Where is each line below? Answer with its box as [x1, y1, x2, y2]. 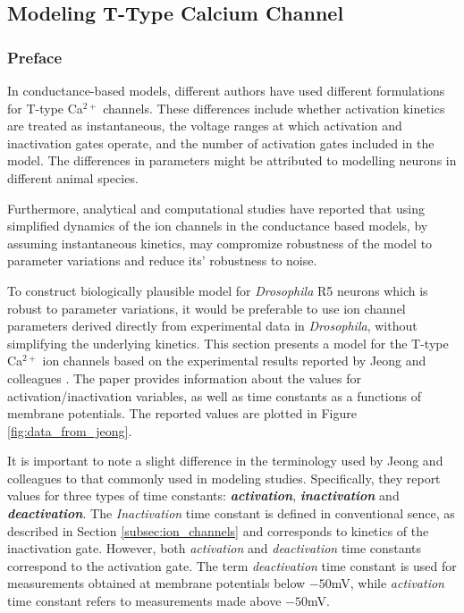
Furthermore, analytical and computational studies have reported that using [7, 198, 425, 217]
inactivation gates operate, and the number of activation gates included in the [7, 133, 434, 152]
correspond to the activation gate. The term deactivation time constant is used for [7, 556, 457, 575]
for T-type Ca [7, 98, 83, 117]
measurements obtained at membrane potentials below [7, 574, 306, 592]
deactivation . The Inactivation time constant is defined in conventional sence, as [7, 504, 455, 523]
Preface [7, 46, 63, 68]
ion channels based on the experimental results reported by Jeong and [42, 351, 426, 370]
